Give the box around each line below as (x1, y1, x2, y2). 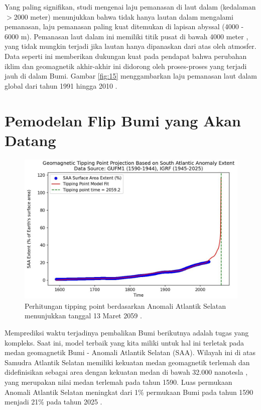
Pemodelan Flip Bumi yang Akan (5, 110, 241, 130)
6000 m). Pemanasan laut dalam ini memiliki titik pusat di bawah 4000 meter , (5, 31, 248, 41)
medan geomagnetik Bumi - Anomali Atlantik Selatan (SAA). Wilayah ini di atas (5, 347, 256, 358)
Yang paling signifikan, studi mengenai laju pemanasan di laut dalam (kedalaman (5, 2, 256, 12)
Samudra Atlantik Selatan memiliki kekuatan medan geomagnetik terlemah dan (5, 357, 250, 367)
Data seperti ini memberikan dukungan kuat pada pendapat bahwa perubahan (5, 50, 247, 61)
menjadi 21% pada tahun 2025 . (5, 396, 102, 407)
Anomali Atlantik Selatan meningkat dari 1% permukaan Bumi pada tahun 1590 (5, 386, 253, 397)
